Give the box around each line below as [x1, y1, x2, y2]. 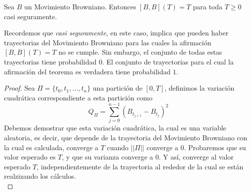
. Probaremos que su [184, 142, 246, 152]
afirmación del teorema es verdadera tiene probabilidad [4, 66, 171, 76]
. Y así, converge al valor [159, 152, 234, 162]
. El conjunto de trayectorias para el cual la [102, 56, 234, 66]
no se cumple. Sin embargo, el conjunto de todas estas [58, 47, 222, 57]
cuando [107, 142, 129, 152]
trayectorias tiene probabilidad [4, 56, 97, 66]
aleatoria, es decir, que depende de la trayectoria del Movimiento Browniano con [4, 132, 248, 143]
